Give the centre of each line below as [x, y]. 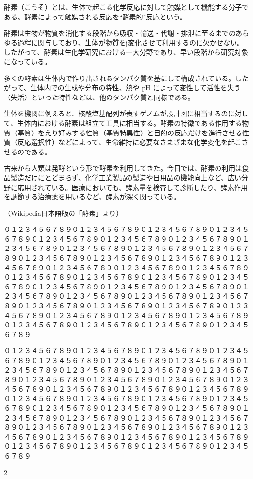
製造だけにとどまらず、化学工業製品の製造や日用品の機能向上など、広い [126, 177]
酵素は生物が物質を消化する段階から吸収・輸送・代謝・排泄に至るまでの [120, 33]
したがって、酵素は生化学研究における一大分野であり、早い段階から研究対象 [126, 52]
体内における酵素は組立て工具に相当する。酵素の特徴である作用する [133, 123]
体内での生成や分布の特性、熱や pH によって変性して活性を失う [139, 87]
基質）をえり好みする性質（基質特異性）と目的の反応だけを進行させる [130, 132]
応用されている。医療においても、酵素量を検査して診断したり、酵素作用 [133, 187]
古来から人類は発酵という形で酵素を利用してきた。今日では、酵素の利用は [123, 168]
